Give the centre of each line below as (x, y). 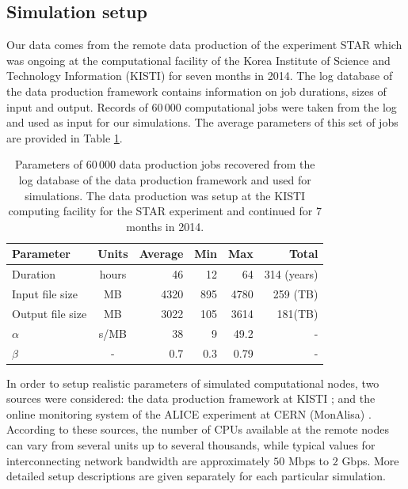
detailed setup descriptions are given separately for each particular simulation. (196, 476)
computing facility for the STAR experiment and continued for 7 (165, 211)
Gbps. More (370, 460)
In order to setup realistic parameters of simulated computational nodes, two (193, 383)
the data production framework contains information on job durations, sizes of (196, 91)
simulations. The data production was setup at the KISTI (165, 195)
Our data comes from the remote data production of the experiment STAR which (204, 45)
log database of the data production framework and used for (165, 179)
